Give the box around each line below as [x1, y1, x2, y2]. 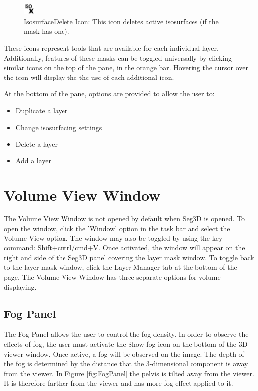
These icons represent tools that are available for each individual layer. [4, 42, 219, 53]
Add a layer [15, 155, 52, 165]
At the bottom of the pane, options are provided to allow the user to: [4, 88, 215, 99]
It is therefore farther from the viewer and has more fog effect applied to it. [4, 378, 233, 388]
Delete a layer [15, 139, 58, 149]
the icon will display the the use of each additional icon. [4, 72, 174, 82]
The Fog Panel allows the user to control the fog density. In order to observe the [4, 329, 249, 339]
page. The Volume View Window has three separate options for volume [4, 272, 221, 282]
